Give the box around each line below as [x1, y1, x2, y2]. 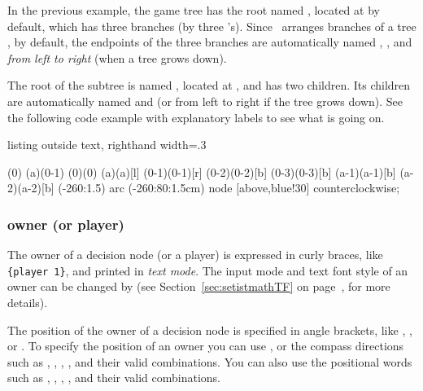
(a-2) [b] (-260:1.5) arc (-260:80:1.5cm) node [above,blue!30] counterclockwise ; [17, 179, 400, 196]
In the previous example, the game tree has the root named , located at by [7, 2, 380, 18]
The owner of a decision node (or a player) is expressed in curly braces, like [7, 246, 383, 263]
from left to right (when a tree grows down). [7, 49, 227, 66]
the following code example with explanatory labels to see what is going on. [7, 108, 385, 125]
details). [7, 294, 48, 310]
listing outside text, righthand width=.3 [7, 136, 207, 153]
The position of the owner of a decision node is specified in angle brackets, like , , [7, 321, 412, 338]
